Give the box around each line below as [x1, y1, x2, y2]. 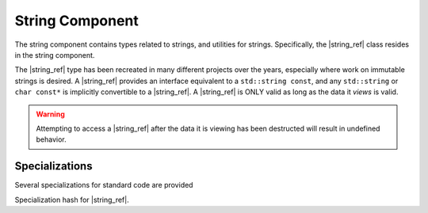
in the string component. [14, 50, 95, 59]
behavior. [36, 135, 67, 144]
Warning [36, 109, 65, 119]
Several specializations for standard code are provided [14, 181, 193, 190]
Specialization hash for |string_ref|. [14, 195, 130, 204]
